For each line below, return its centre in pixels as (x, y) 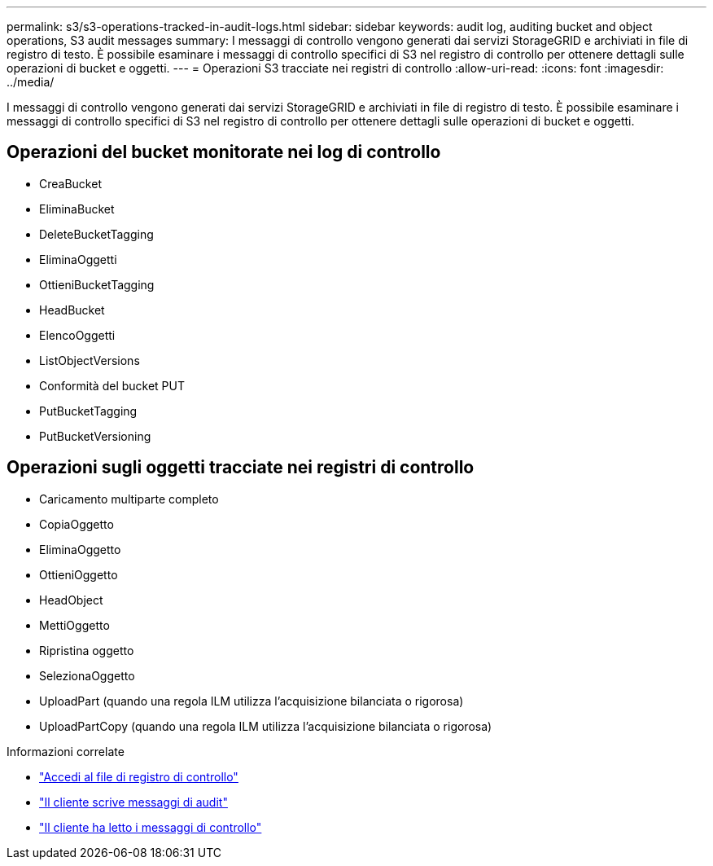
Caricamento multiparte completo (129, 499)
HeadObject (71, 600)
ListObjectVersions (90, 360)
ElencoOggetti (77, 335)
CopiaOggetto (77, 524)
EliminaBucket (77, 209)
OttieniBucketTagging (97, 284)
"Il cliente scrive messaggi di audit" (133, 802)
